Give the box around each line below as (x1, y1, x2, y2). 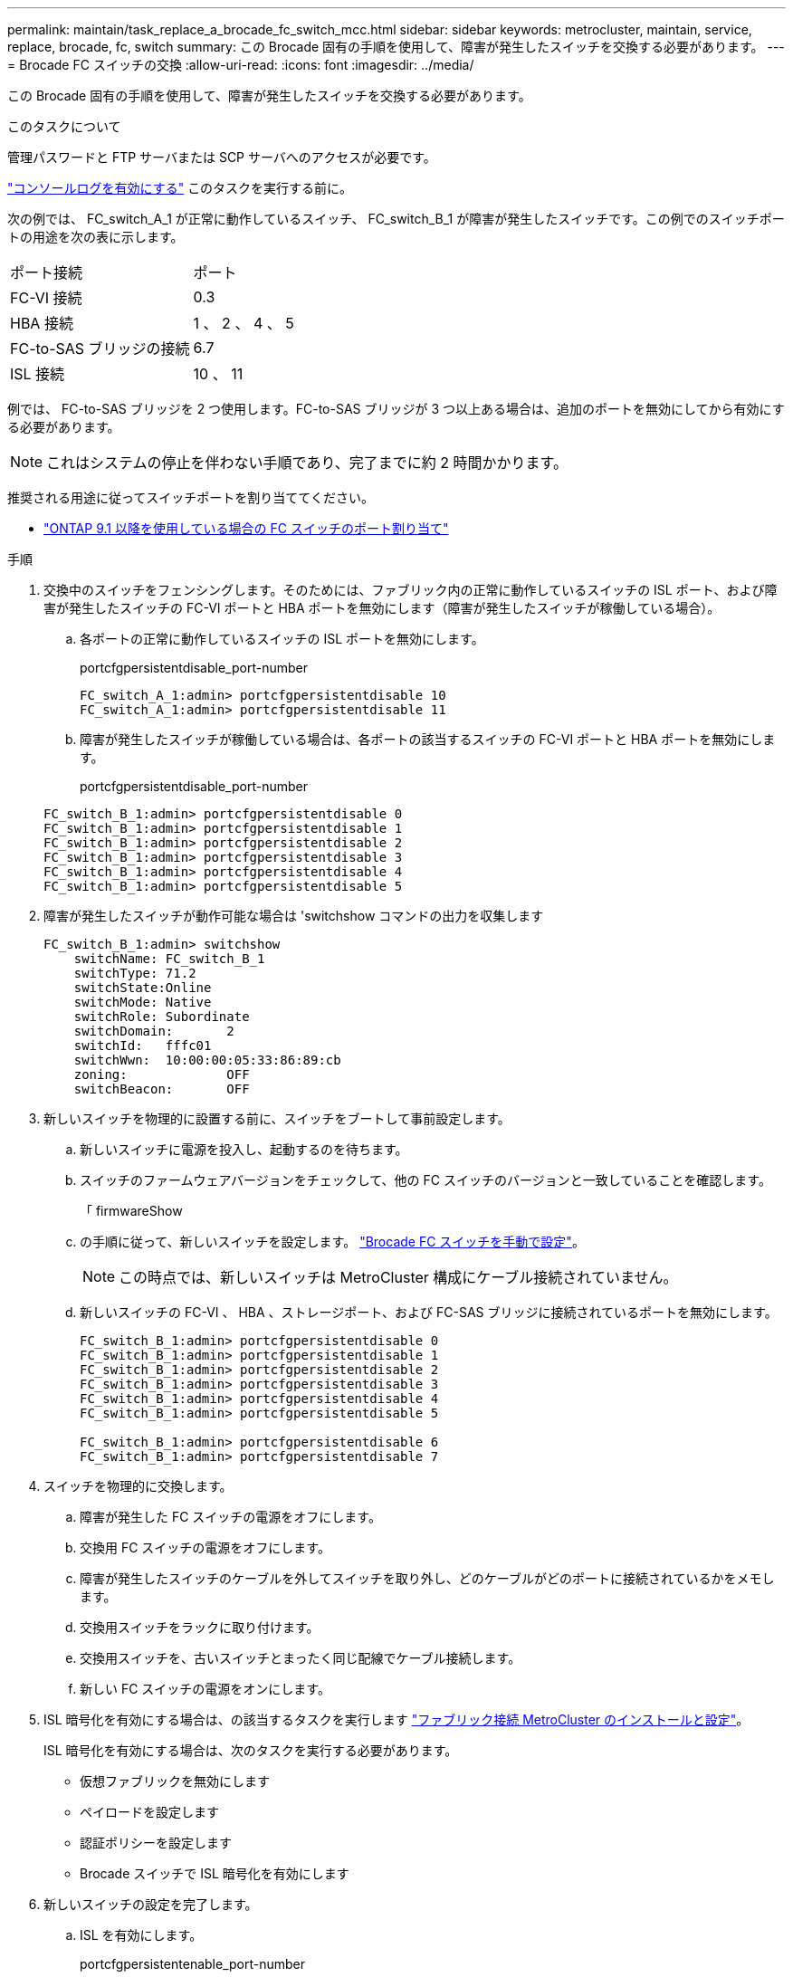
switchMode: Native (73, 995, 212, 1009)
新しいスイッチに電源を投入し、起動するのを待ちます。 (80, 1141, 408, 1157)
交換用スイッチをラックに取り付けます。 (80, 1619, 320, 1635)
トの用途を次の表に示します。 (7, 229, 184, 244)
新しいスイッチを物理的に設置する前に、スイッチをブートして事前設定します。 (43, 1111, 511, 1126)
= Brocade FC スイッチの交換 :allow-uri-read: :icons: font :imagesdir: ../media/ (7, 57, 474, 72)
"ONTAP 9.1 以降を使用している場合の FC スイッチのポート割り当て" (43, 521, 449, 536)
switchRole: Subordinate (73, 1009, 250, 1024)
